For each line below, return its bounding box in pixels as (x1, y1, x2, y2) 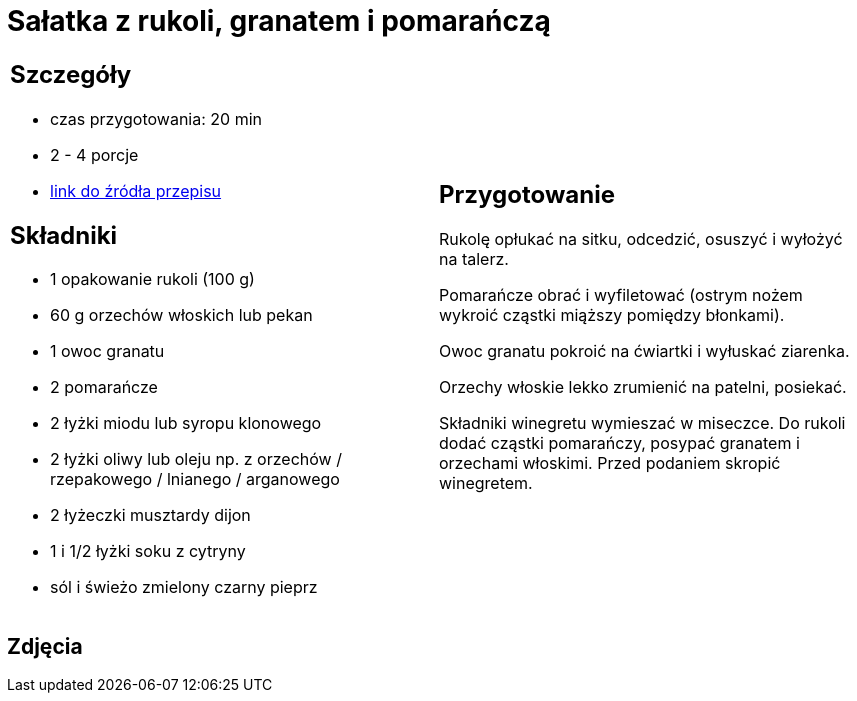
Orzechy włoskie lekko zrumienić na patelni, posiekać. (439, 377, 847, 398)
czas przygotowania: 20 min (50, 108, 262, 129)
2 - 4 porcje (50, 144, 139, 165)
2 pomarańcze (50, 377, 158, 398)
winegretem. (439, 473, 533, 494)
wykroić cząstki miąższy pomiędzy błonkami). (439, 305, 785, 326)
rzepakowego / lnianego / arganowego (50, 469, 340, 490)
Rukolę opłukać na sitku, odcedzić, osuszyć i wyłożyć (439, 229, 843, 250)
